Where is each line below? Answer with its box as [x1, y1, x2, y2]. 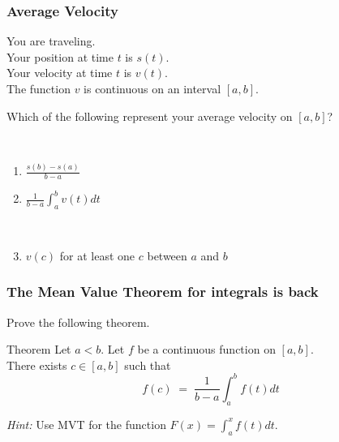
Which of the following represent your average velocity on [6, 107, 293, 124]
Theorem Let [6, 341, 71, 358]
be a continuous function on [137, 341, 276, 358]
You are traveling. [6, 32, 96, 49]
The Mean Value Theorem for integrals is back [6, 281, 319, 302]
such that [124, 356, 171, 373]
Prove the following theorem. [6, 313, 150, 330]
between [147, 247, 187, 264]
